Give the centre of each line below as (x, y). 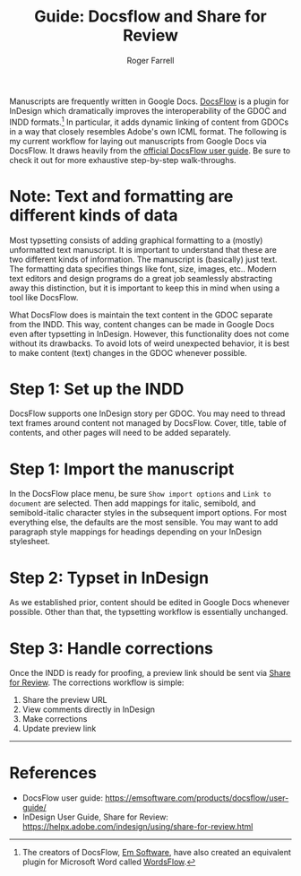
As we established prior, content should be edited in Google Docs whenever (150, 603)
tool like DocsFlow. (44, 297)
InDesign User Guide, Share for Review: (95, 817)
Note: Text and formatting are (121, 196)
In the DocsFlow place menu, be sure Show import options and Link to (140, 494)
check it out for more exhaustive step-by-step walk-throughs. (123, 160)
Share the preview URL (64, 700)
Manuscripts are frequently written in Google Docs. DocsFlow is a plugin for (149, 101)
